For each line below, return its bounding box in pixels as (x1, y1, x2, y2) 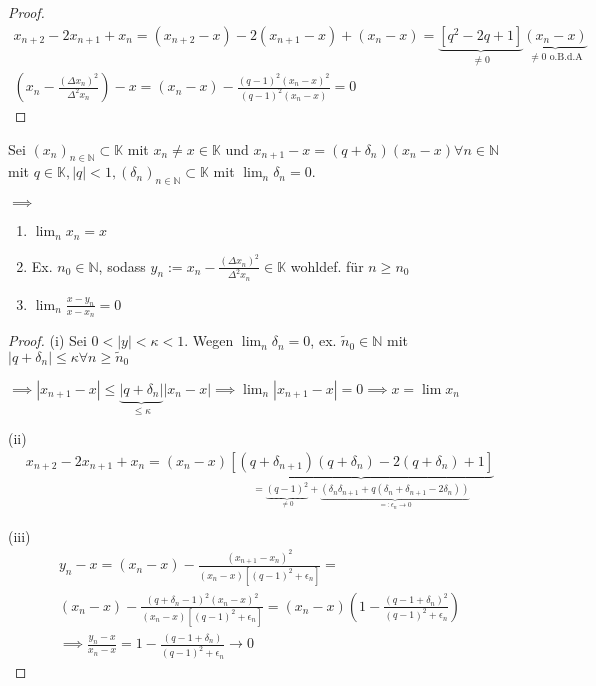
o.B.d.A (549, 51, 583, 62)
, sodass (98, 255, 146, 276)
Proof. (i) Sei (8, 330, 87, 351)
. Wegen (184, 330, 234, 351)
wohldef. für (290, 255, 364, 276)
